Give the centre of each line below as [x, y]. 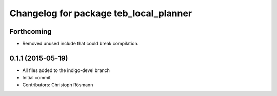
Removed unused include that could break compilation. [81, 44]
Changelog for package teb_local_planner [101, 13]
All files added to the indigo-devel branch [66, 70]
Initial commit [36, 78]
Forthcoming [31, 31]
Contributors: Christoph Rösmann [58, 85]
